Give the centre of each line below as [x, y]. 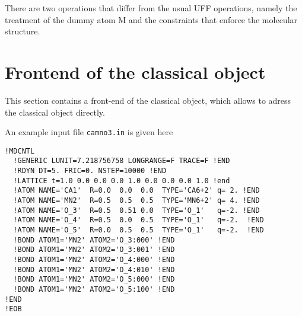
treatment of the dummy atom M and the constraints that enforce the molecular [151, 19]
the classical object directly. [55, 112]
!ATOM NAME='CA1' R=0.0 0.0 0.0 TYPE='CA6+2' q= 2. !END [136, 191]
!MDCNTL [20, 151]
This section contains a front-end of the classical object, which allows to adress [148, 100]
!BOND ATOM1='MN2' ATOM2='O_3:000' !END [94, 240]
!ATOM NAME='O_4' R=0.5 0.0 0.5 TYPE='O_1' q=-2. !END [139, 220]
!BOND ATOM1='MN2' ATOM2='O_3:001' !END [94, 250]
